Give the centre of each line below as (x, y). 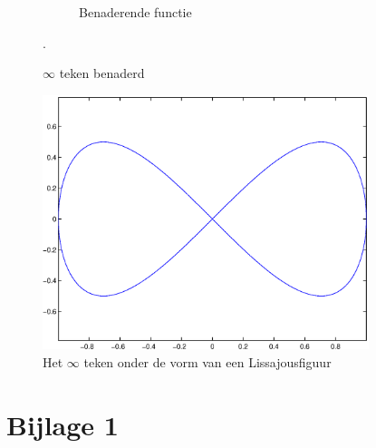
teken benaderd (102, 73)
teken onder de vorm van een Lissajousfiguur (207, 361)
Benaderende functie (135, 12)
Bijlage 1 (63, 424)
